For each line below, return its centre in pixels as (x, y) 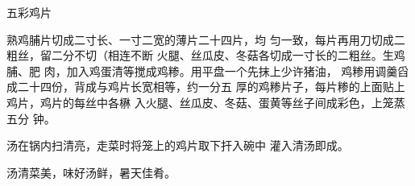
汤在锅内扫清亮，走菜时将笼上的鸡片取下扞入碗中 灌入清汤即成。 (178, 145)
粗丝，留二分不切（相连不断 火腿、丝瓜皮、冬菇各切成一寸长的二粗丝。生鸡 (206, 55)
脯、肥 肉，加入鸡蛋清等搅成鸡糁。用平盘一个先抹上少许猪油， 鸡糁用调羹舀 (208, 70)
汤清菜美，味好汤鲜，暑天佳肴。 (91, 172)
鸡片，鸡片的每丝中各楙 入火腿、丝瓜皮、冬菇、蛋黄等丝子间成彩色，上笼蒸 (206, 102)
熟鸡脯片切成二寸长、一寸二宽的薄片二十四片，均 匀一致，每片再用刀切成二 (206, 39)
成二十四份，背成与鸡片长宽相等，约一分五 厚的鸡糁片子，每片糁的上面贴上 (206, 87)
